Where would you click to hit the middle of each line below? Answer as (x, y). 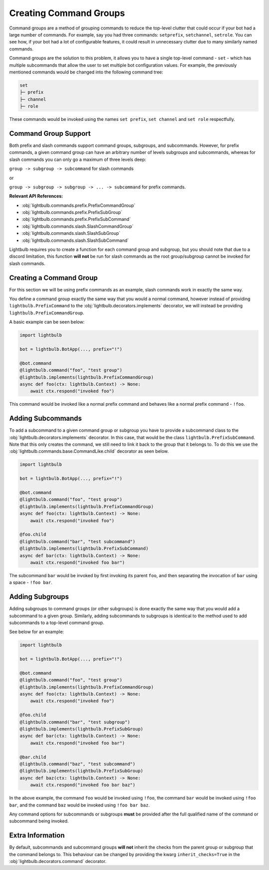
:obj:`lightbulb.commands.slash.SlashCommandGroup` (78, 226)
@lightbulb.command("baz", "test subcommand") (77, 764)
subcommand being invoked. (39, 821)
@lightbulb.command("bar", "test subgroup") (75, 722)
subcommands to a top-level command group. (57, 623)
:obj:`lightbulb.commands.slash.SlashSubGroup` (71, 233)
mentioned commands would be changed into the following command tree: (86, 72)
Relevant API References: (36, 196)
